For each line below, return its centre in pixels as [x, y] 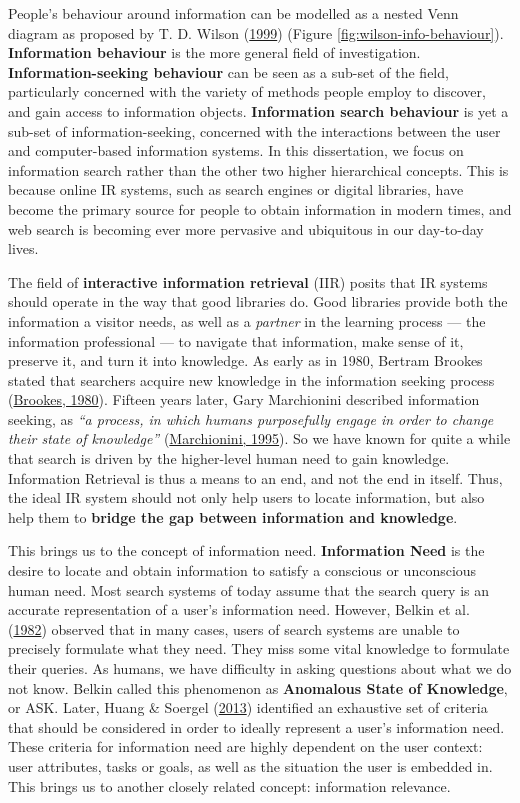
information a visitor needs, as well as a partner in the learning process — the [247, 320]
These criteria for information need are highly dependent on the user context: [245, 746]
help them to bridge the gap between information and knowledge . [233, 516]
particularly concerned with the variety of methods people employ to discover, [247, 91]
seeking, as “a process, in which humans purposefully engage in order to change [251, 418]
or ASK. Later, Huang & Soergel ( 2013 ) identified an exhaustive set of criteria [248, 707]
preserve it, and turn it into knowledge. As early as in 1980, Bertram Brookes [245, 360]
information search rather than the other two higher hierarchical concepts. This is [258, 169]
